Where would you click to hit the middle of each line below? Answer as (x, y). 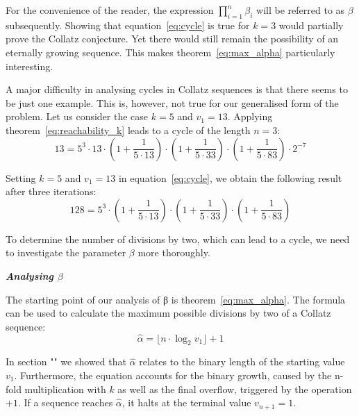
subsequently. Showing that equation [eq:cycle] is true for (128, 25)
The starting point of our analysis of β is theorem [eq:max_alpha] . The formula (176, 299)
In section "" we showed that (66, 361)
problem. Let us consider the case (77, 116)
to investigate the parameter (66, 252)
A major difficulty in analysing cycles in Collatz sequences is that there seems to (177, 89)
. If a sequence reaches (65, 402)
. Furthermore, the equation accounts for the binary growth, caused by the (173, 375)
